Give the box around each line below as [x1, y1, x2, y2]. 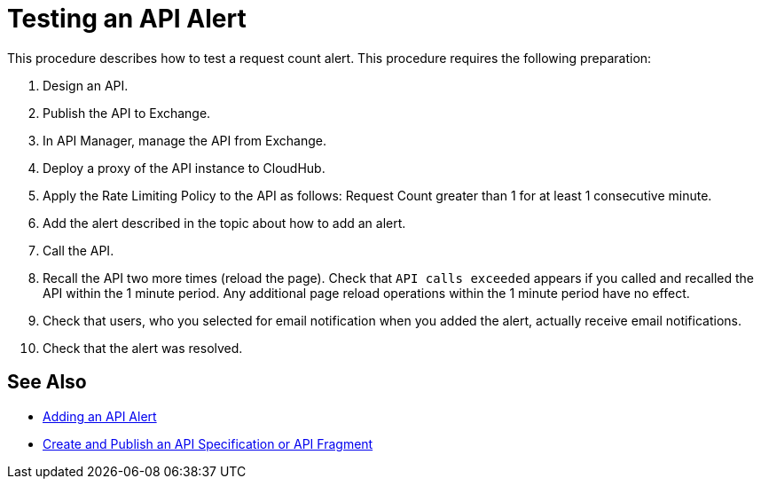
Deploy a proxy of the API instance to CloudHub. [43, 160, 326, 176]
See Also [7, 371, 87, 394]
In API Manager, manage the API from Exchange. [43, 132, 326, 148]
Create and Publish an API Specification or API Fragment [43, 435, 373, 451]
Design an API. [43, 77, 129, 93]
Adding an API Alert [43, 408, 157, 424]
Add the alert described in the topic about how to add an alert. [43, 215, 406, 231]
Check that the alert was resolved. [43, 340, 243, 356]
